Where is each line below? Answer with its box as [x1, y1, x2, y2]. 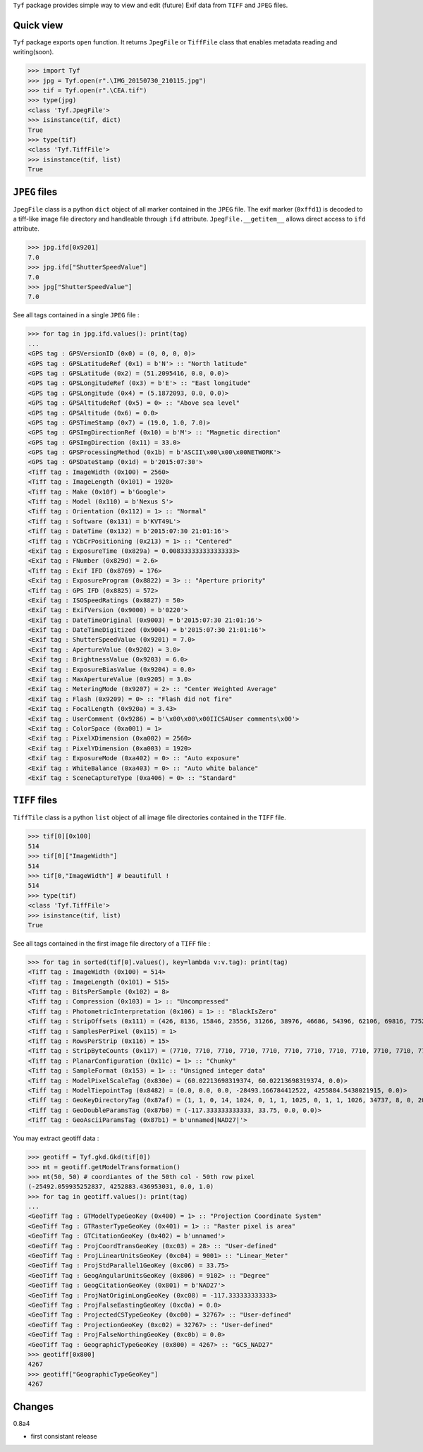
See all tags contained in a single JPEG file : [13, 311, 140, 319]
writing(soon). [13, 48, 54, 56]
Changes [13, 1401, 54, 1413]
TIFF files [13, 794, 58, 807]
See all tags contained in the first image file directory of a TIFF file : [13, 939, 211, 948]
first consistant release [30, 1432, 98, 1441]
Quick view [13, 19, 63, 31]
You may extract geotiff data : [13, 1134, 99, 1142]
